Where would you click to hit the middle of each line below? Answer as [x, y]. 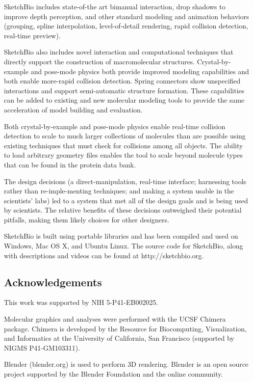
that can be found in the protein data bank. [70, 164]
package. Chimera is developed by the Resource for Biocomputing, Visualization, [126, 328]
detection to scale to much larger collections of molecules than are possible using [125, 136]
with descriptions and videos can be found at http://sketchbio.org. [104, 255]
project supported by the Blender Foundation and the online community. [114, 374]
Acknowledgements [53, 282]
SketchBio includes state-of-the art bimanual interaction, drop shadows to [115, 6]
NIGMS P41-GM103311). [42, 347]
